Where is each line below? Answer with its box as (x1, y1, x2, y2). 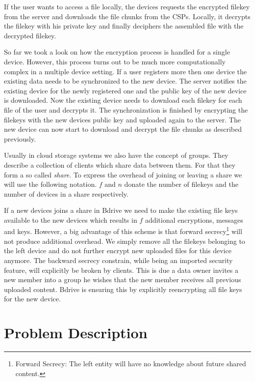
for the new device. (4, 293, 61, 304)
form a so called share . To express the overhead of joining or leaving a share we (4, 169, 242, 179)
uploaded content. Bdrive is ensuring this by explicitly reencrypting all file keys (4, 284, 242, 294)
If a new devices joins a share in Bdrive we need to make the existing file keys (4, 205, 238, 215)
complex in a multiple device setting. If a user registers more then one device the (4, 66, 247, 76)
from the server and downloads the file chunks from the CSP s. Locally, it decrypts (4, 11, 251, 21)
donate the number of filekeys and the (124, 179, 238, 189)
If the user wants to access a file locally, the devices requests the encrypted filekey (4, 1, 250, 11)
